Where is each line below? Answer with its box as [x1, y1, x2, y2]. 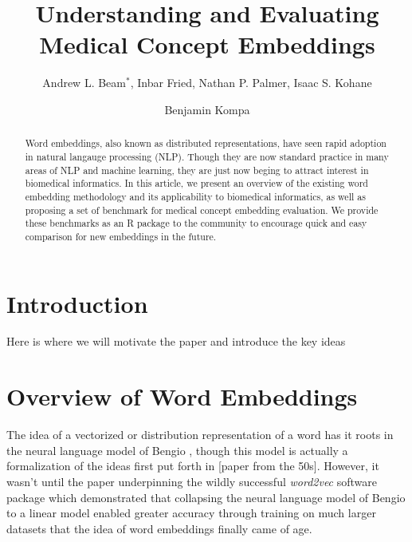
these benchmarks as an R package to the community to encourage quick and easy [25, 216, 367, 230]
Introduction [6, 287, 148, 319]
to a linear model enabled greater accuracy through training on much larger [6, 504, 376, 521]
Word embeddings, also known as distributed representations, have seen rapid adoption [25, 136, 386, 150]
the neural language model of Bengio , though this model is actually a [6, 441, 348, 458]
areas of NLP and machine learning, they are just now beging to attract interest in [25, 163, 369, 176]
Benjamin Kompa [164, 101, 250, 117]
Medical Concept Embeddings [39, 28, 375, 61]
